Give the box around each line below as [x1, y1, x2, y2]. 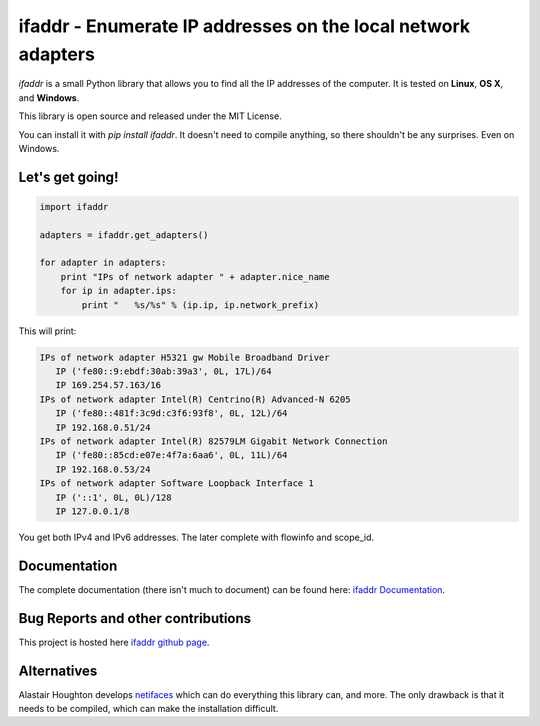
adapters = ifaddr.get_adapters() [39, 229, 209, 240]
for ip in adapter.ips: [60, 285, 177, 297]
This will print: [18, 325, 77, 337]
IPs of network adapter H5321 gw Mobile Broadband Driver [39, 351, 330, 363]
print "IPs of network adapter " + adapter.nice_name [60, 271, 330, 282]
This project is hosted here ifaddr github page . [18, 636, 210, 648]
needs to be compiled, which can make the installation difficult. [18, 703, 279, 714]
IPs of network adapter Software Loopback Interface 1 [39, 478, 314, 489]
